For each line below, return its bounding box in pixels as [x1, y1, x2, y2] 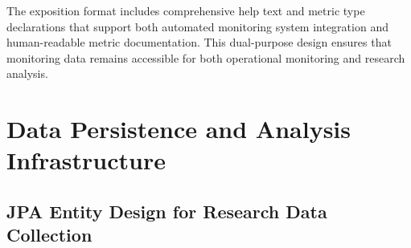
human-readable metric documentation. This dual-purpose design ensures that [6, 34, 392, 51]
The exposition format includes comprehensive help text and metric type [6, 2, 365, 18]
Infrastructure [6, 144, 166, 177]
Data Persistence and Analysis [6, 112, 351, 145]
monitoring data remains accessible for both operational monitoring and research [6, 49, 405, 66]
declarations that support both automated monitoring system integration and [6, 18, 388, 35]
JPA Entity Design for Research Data [6, 198, 327, 223]
